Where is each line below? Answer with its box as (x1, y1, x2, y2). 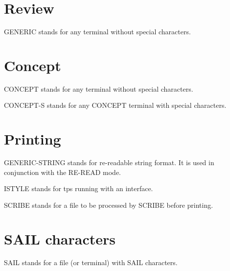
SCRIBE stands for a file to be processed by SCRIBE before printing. (4, 199, 213, 210)
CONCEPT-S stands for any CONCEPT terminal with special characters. (4, 100, 227, 110)
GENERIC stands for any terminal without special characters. (4, 26, 191, 37)
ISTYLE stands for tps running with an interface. (4, 183, 153, 194)
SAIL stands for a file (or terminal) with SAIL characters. (4, 257, 178, 267)
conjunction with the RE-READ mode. (4, 167, 121, 177)
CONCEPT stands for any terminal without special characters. (4, 83, 193, 94)
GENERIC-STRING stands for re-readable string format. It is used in (4, 157, 214, 168)
